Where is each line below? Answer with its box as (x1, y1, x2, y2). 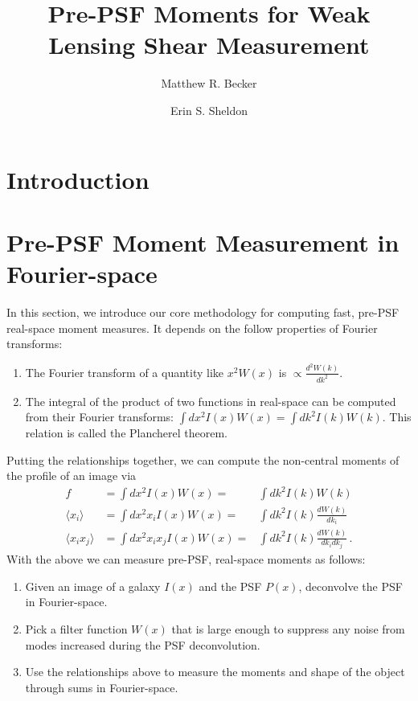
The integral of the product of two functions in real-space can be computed (25, 392, 396, 409)
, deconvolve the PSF (298, 577, 403, 594)
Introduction (6, 162, 150, 195)
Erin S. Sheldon (170, 101, 248, 118)
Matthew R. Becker (161, 75, 257, 92)
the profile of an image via (6, 467, 137, 484)
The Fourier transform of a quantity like (25, 363, 224, 380)
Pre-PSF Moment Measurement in (6, 225, 400, 258)
